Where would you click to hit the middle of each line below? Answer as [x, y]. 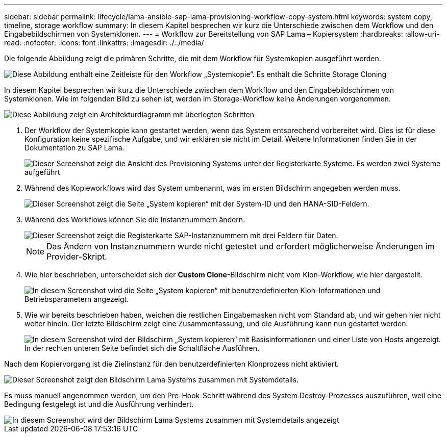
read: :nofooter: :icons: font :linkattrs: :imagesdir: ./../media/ [104, 43]
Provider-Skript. [77, 256]
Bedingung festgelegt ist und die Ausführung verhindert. [99, 404]
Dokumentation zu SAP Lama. [74, 148]
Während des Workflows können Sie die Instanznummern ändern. [135, 220]
